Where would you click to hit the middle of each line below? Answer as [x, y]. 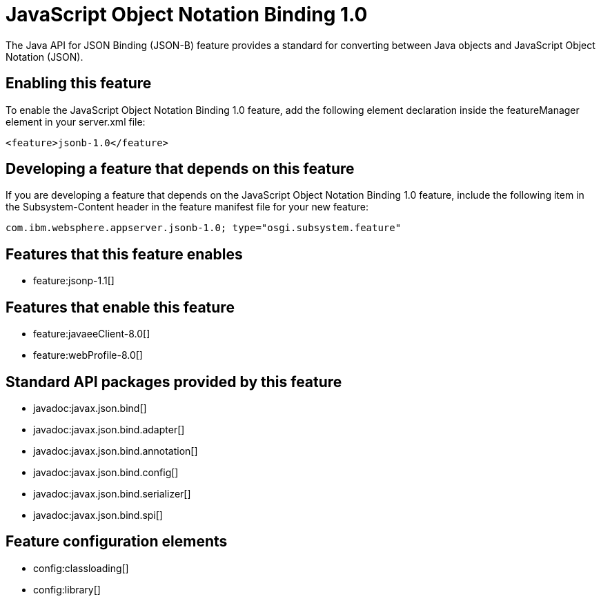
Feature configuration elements [117, 542]
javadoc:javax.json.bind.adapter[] [109, 429]
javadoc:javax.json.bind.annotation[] [116, 451]
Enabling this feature [79, 83]
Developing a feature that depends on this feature [180, 169]
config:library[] [67, 589]
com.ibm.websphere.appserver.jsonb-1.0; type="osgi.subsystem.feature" [204, 228]
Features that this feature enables [124, 254]
